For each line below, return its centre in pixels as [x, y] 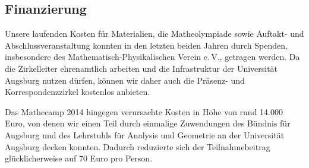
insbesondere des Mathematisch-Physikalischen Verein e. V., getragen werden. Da [152, 57]
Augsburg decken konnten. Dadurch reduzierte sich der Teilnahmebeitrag [138, 146]
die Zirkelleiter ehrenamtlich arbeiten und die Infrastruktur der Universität [141, 68]
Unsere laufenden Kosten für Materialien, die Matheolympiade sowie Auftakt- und [154, 34]
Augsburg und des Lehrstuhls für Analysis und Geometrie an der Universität [145, 134]
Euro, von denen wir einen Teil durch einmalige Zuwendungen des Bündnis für [148, 123]
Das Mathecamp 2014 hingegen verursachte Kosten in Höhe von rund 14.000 [144, 111]
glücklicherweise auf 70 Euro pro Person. [79, 158]
